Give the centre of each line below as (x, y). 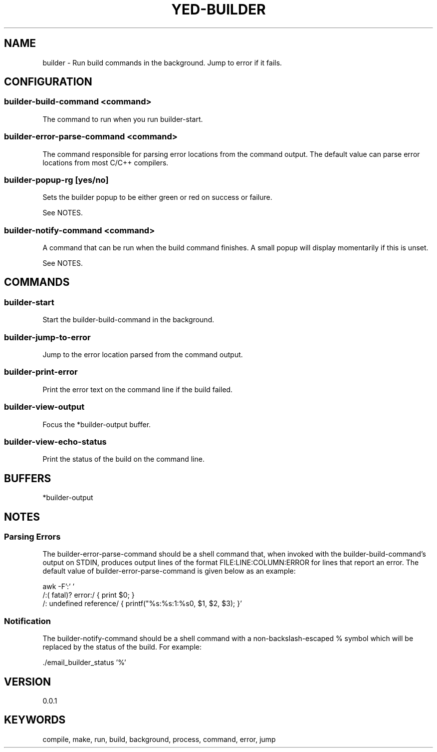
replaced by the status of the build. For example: (122, 647)
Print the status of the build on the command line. (123, 459)
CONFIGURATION (48, 82)
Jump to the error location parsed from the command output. (143, 355)
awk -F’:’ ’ (59, 587)
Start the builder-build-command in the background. (128, 320)
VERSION (28, 682)
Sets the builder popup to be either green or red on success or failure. (157, 197)
